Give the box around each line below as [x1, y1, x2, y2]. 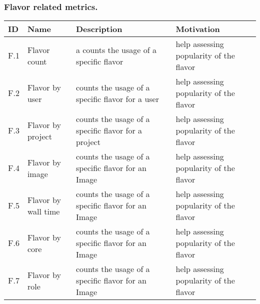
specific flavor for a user [75, 92, 159, 104]
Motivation [175, 23, 220, 35]
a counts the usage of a [75, 43, 156, 55]
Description [75, 23, 122, 35]
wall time [27, 205, 60, 217]
